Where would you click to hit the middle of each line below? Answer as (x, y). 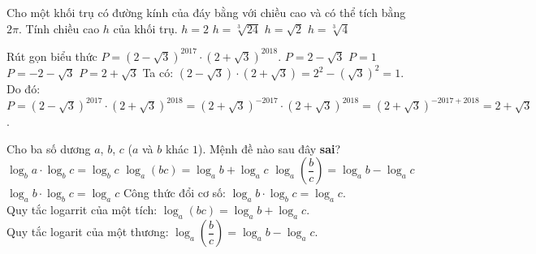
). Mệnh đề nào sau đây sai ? (270, 148)
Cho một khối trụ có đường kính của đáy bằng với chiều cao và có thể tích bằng (206, 12)
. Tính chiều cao (59, 28)
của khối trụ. (145, 28)
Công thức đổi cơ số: (174, 193)
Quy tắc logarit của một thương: (88, 232)
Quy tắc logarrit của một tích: (82, 210)
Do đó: (24, 89)
